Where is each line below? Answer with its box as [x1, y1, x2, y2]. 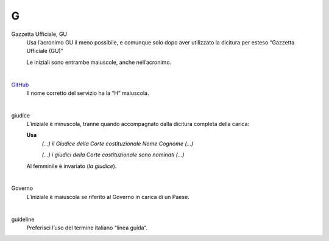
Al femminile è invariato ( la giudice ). [26, 162, 117, 170]
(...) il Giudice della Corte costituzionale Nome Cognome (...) [41, 140, 194, 147]
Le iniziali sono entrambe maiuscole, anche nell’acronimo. [26, 58, 172, 66]
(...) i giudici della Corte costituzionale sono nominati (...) [41, 151, 185, 158]
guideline [11, 215, 35, 223]
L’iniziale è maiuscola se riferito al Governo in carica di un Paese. [26, 193, 190, 200]
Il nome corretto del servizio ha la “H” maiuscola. [26, 89, 149, 97]
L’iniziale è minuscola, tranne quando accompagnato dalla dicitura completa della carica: [26, 120, 250, 128]
